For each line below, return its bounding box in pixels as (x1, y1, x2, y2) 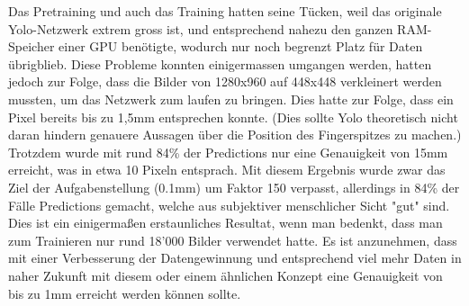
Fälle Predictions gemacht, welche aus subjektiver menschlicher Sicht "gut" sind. (8, 195, 450, 214)
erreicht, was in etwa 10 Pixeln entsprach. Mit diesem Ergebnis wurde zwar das (8, 160, 446, 179)
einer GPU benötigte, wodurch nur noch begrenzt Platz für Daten (59, 37, 423, 56)
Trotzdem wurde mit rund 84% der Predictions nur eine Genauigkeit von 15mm (8, 142, 448, 161)
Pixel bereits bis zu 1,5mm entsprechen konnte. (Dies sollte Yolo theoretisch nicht (8, 107, 458, 126)
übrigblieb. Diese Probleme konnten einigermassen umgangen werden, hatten (8, 54, 432, 73)
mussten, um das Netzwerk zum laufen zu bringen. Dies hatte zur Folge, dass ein (8, 89, 454, 108)
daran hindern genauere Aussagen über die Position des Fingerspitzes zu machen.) (8, 125, 462, 144)
